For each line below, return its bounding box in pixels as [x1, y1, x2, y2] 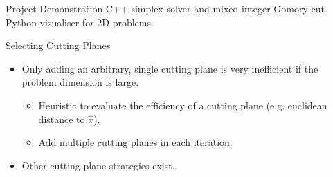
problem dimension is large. [21, 75, 139, 89]
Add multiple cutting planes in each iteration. [38, 135, 233, 149]
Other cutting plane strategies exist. [21, 158, 175, 172]
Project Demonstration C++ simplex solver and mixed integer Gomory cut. [6, 1, 327, 15]
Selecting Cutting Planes [6, 38, 111, 53]
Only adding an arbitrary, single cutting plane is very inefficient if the [21, 61, 318, 75]
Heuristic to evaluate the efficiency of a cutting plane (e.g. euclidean [38, 97, 327, 112]
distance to [38, 111, 85, 126]
